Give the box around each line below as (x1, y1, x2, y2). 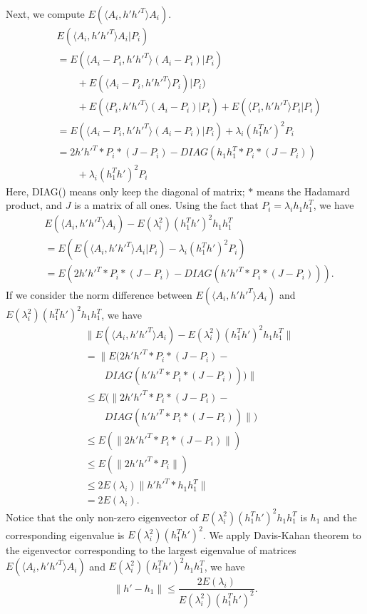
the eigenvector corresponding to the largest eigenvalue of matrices (6, 543, 296, 558)
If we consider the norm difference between (6, 287, 192, 302)
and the (323, 509, 357, 524)
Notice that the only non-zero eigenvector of (6, 509, 198, 524)
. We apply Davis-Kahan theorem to (202, 527, 361, 542)
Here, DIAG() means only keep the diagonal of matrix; (6, 183, 245, 198)
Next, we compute (6, 6, 85, 21)
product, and (6, 198, 63, 213)
